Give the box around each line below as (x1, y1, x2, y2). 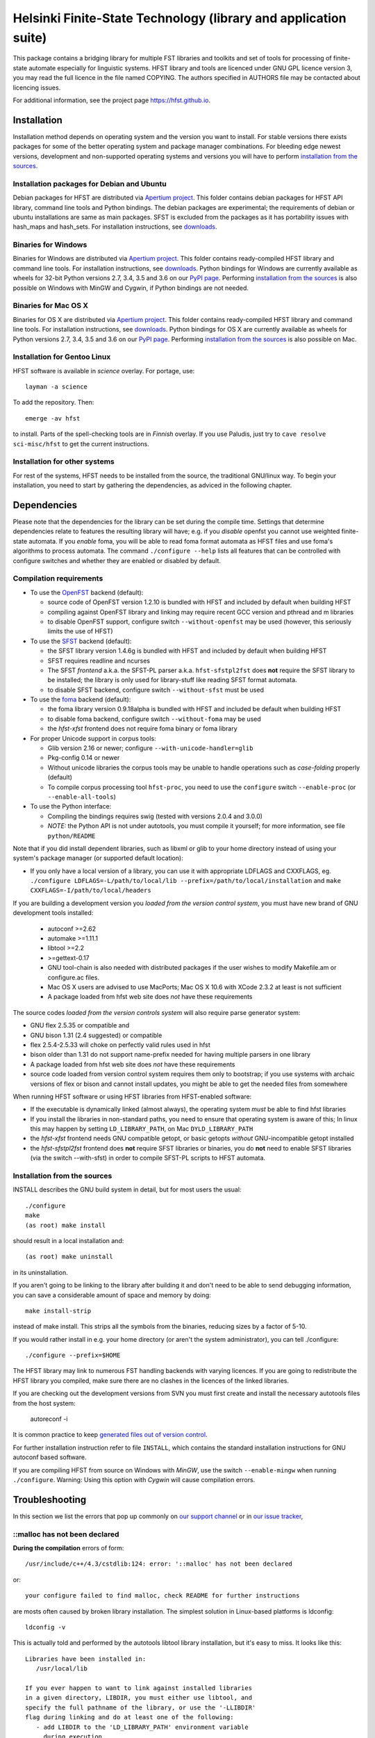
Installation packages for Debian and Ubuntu (12, 179, 167, 188)
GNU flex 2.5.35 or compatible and (30, 1021, 130, 1030)
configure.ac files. (47, 973, 100, 982)
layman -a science (25, 383, 88, 391)
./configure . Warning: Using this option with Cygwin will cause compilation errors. (12, 1475, 256, 1484)
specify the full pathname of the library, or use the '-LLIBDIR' (25, 1703, 256, 1712)
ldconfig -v (25, 1623, 66, 1631)
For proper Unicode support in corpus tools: (30, 734, 156, 742)
